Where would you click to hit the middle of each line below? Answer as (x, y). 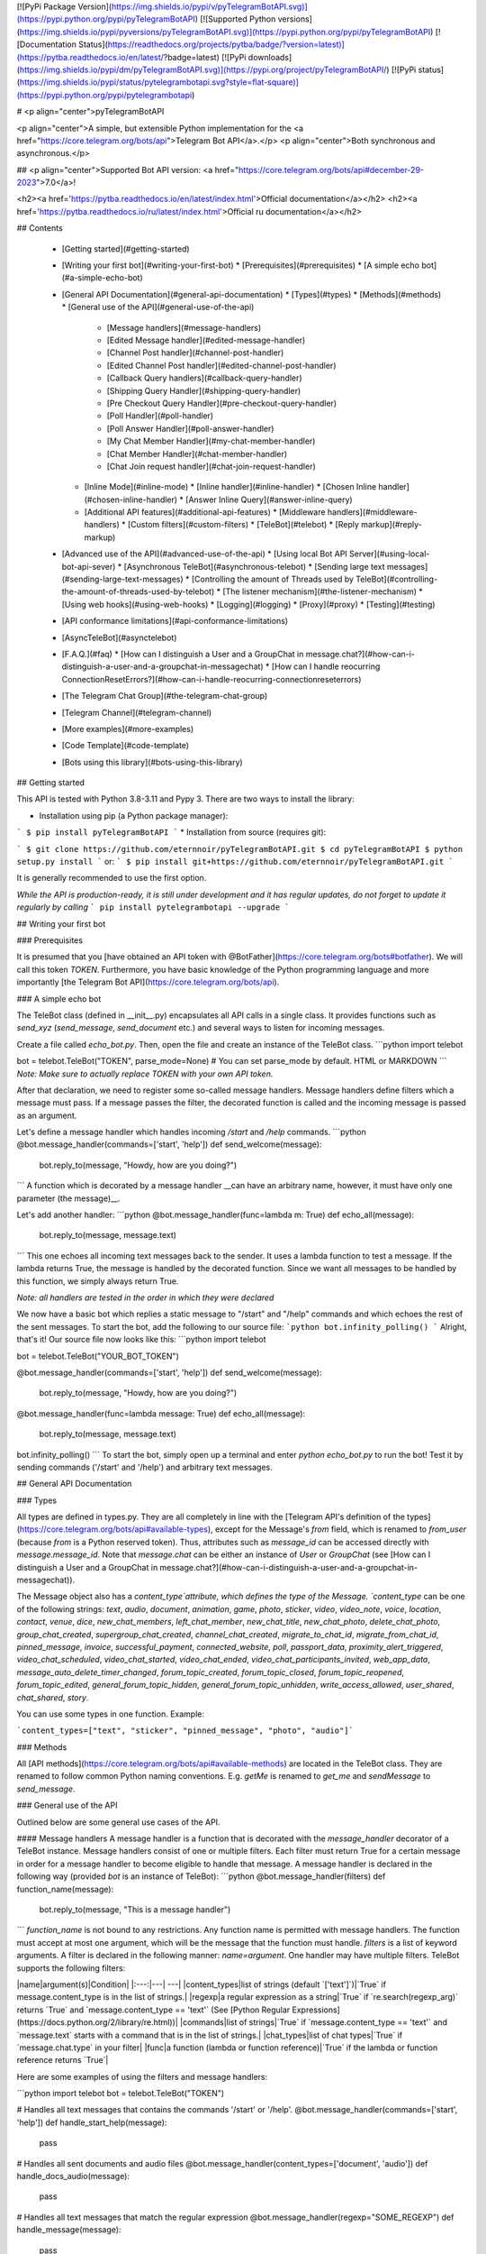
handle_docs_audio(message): (73, 2176)
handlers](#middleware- (372, 512)
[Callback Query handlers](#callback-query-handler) (204, 378)
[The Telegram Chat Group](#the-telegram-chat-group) (165, 696)
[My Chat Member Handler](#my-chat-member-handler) (211, 441)
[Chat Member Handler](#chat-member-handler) (197, 454)
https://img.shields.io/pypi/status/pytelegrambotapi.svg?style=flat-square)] (159, 82)
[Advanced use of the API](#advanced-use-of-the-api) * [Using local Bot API (205, 554)
